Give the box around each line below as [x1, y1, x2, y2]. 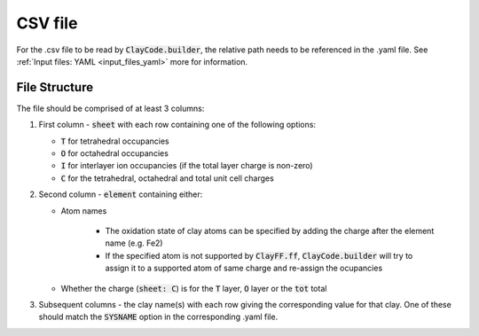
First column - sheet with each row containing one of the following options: [38, 120, 317, 130]
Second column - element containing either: [38, 189, 203, 199]
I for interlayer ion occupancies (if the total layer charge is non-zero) [60, 160, 314, 171]
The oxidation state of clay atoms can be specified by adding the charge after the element [105, 225, 435, 236]
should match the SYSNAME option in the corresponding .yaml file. [38, 311, 279, 323]
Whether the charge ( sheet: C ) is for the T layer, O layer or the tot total [60, 283, 327, 293]
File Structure [16, 80, 93, 95]
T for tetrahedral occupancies [60, 136, 169, 146]
